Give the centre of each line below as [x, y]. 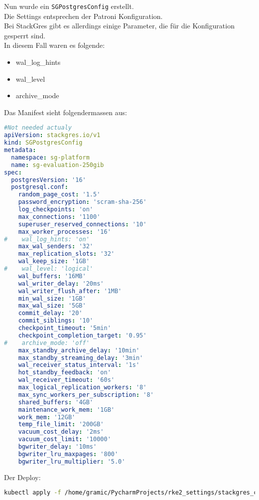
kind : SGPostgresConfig [43, 143]
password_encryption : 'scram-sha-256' [82, 202]
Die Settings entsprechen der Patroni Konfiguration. [83, 16]
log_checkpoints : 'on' [56, 210]
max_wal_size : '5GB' [52, 306]
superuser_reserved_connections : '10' [82, 224]
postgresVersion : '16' [49, 180]
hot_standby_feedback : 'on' [65, 373]
